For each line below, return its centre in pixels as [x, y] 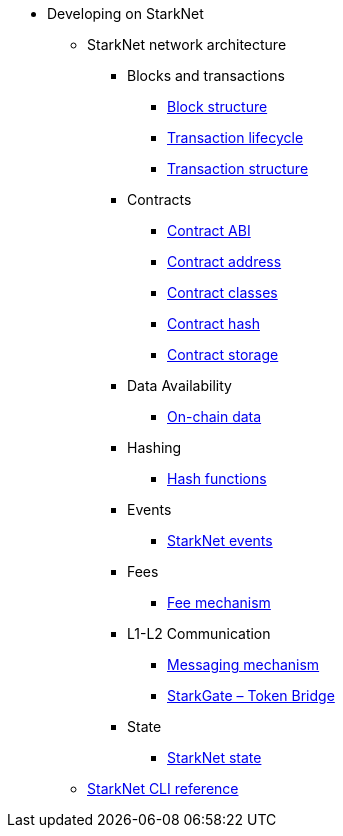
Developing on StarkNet [125, 13]
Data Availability [179, 385]
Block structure [217, 106]
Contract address [224, 261]
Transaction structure [238, 168]
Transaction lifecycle [235, 137]
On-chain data [214, 416]
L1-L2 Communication [199, 633]
